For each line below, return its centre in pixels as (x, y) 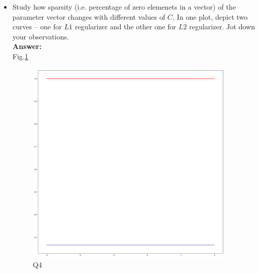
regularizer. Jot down (222, 27)
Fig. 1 (20, 56)
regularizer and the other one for (125, 27)
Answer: (27, 46)
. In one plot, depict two (210, 16)
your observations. (41, 36)
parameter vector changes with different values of (89, 16)
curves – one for (37, 27)
